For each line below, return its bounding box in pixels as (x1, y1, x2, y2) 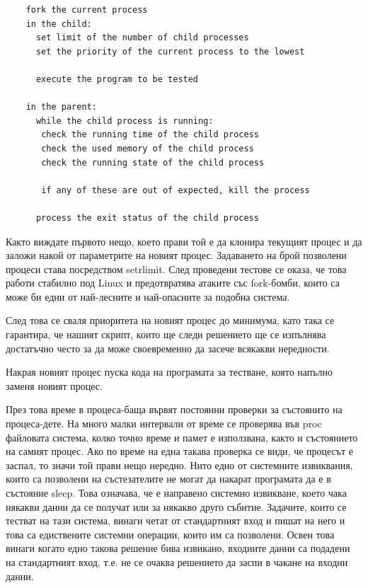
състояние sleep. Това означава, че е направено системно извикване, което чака (6, 485, 347, 500)
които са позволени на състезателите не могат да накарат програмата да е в (6, 471, 331, 486)
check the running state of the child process (41, 157, 265, 168)
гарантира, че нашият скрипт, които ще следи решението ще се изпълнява (6, 327, 326, 342)
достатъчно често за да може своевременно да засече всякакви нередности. (6, 340, 330, 355)
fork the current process (25, 5, 148, 15)
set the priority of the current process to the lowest (35, 46, 305, 57)
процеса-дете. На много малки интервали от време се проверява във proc (6, 416, 322, 431)
